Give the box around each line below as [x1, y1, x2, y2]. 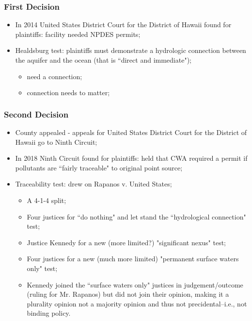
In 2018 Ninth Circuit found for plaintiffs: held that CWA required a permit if [15, 153, 248, 163]
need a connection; [27, 71, 82, 81]
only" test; [27, 263, 58, 273]
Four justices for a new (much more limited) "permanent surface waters [27, 253, 239, 264]
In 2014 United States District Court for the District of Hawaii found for [15, 19, 232, 30]
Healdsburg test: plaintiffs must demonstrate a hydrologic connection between [15, 45, 246, 55]
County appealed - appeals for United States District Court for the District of [15, 127, 247, 137]
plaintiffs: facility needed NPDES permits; [15, 29, 141, 39]
